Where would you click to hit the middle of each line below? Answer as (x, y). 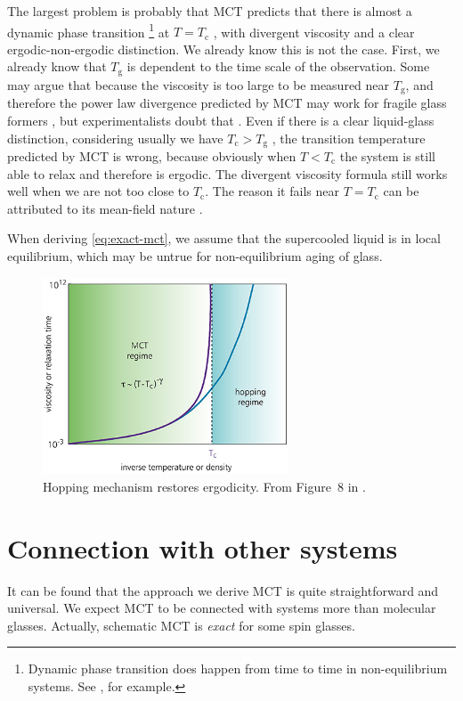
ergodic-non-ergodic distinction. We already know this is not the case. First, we (223, 49)
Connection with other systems (203, 547)
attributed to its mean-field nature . (105, 208)
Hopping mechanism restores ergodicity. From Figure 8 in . (204, 486)
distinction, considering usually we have (115, 138)
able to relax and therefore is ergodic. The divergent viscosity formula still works (227, 173)
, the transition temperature (349, 138)
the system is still (387, 155)
